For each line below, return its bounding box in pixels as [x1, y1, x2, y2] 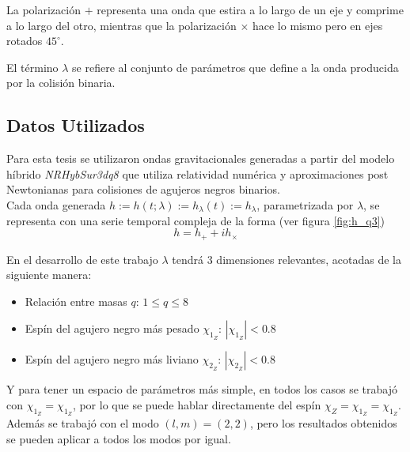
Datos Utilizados [6, 113, 145, 137]
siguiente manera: [6, 266, 92, 283]
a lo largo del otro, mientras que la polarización [6, 17, 237, 33]
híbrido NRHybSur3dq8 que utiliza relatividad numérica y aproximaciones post [6, 165, 389, 182]
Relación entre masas [25, 292, 127, 309]
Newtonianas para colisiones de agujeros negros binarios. [6, 181, 280, 198]
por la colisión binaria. [6, 74, 116, 91]
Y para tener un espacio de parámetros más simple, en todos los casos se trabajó [6, 381, 397, 397]
